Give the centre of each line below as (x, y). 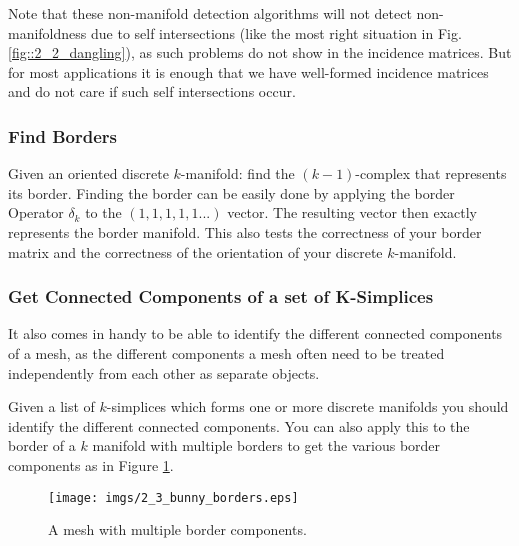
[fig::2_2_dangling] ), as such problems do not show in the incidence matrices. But (260, 52)
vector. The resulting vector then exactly (352, 212)
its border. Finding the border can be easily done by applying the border (231, 192)
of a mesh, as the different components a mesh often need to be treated (226, 352)
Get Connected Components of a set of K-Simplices (221, 296)
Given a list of (51, 406)
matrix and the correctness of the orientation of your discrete (195, 251)
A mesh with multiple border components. (177, 529)
